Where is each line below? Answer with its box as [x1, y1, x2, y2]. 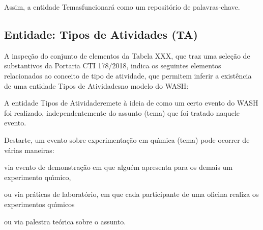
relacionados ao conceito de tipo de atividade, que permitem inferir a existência [4, 70, 252, 81]
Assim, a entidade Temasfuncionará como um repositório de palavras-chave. [4, 2, 240, 12]
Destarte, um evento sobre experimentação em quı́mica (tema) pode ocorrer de [4, 134, 250, 145]
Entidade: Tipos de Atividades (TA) [4, 26, 198, 42]
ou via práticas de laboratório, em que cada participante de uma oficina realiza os [4, 189, 259, 199]
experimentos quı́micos [4, 198, 75, 209]
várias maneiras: [4, 144, 54, 155]
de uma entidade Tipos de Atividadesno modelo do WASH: [4, 80, 189, 91]
